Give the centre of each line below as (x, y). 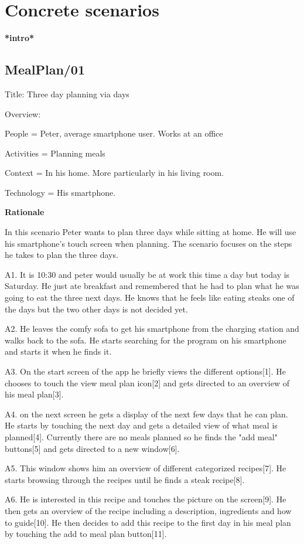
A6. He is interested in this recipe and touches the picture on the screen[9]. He (146, 499)
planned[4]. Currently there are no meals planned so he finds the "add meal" (141, 436)
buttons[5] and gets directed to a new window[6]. (92, 448)
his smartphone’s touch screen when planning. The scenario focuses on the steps (148, 243)
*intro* (20, 38)
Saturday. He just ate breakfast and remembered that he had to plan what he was (152, 286)
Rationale (25, 212)
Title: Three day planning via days (67, 93)
